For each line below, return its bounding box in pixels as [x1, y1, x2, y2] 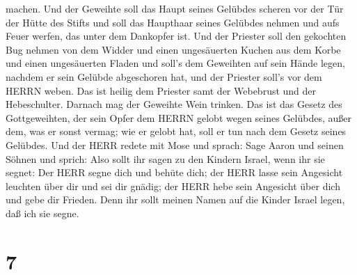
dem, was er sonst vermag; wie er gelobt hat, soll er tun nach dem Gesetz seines [6, 124, 347, 139]
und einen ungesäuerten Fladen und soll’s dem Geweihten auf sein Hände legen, [6, 56, 345, 70]
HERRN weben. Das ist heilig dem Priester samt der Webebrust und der [6, 83, 317, 97]
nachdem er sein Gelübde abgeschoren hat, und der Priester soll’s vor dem [6, 69, 322, 84]
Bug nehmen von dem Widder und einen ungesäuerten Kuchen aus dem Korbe [6, 42, 341, 56]
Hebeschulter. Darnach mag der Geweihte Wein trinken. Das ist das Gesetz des [6, 97, 342, 111]
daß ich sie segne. [6, 205, 79, 220]
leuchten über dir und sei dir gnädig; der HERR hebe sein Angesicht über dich [6, 178, 340, 193]
